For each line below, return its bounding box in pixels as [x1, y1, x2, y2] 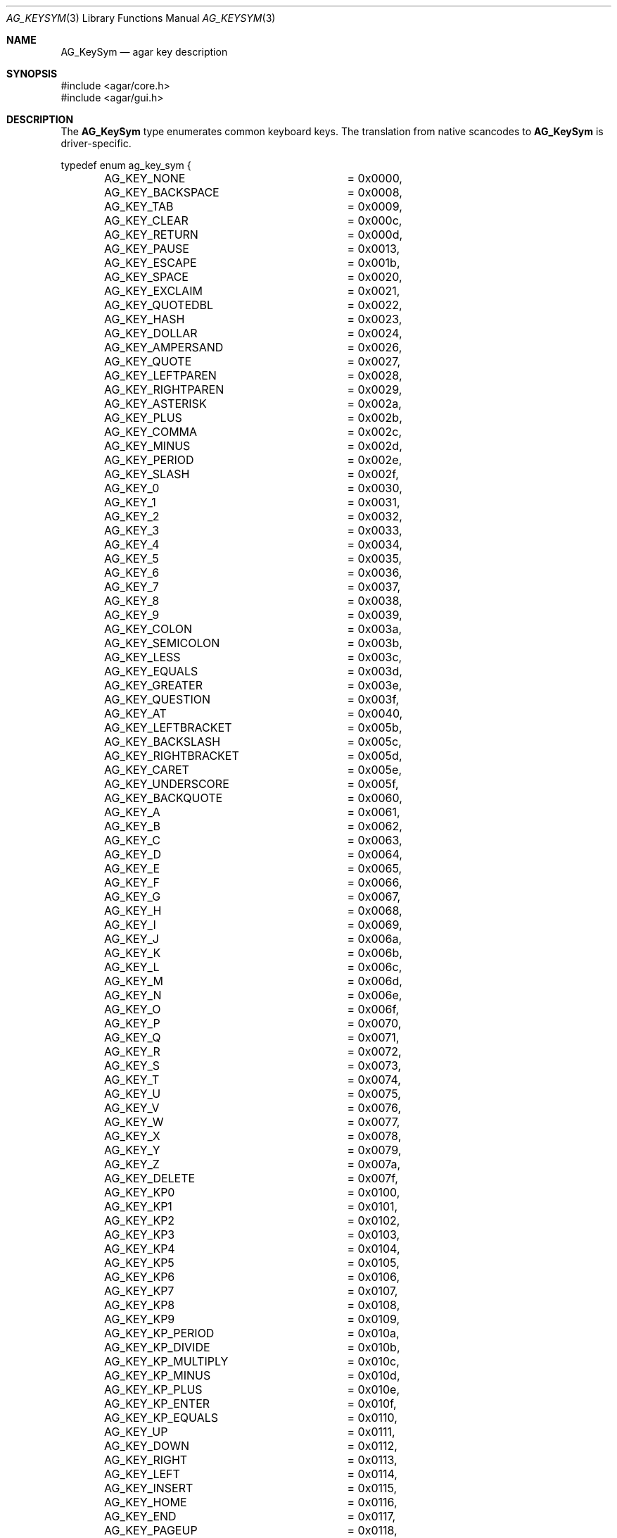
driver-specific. [61, 137, 132, 149]
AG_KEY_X [104, 1129, 160, 1143]
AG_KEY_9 [104, 608, 160, 622]
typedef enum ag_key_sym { [61, 159, 191, 171]
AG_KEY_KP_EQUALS [104, 1411, 218, 1425]
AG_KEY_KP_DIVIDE [104, 1340, 210, 1354]
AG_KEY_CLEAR [104, 213, 189, 227]
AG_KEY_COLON [104, 622, 193, 636]
